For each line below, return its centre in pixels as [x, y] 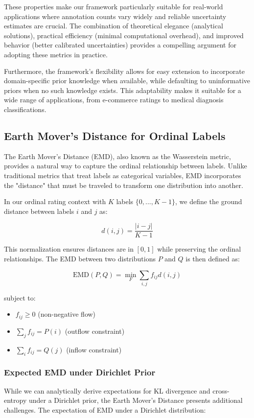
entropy [15, 400]
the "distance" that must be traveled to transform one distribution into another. [124, 185]
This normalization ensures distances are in [69, 249]
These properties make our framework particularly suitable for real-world [114, 6]
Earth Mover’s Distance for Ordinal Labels [115, 135]
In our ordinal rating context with [55, 201]
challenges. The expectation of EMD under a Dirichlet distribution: [105, 409]
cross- [221, 390]
